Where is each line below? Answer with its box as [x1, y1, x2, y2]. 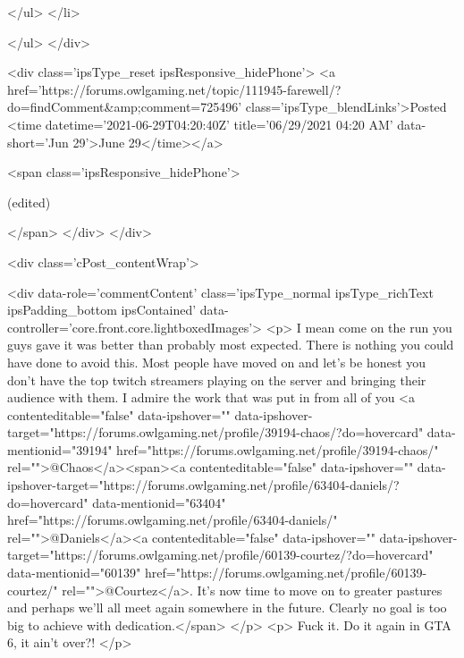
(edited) [7, 192, 51, 211]
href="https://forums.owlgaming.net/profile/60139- [144, 563, 427, 582]
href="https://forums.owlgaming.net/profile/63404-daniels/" [7, 510, 338, 529]
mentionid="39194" [7, 440, 113, 459]
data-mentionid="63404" [92, 493, 226, 511]
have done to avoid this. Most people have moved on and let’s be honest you [7, 352, 426, 371]
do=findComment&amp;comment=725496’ [7, 97, 242, 116]
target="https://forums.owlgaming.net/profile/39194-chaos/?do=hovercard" [7, 423, 424, 442]
